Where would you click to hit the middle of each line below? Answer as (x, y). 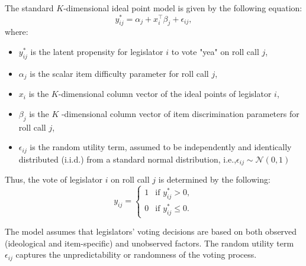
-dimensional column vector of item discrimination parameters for (180, 113)
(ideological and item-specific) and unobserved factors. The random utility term (149, 243)
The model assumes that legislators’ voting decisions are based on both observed (151, 231)
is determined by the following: (214, 179)
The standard (29, 8)
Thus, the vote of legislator (54, 179)
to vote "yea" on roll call (215, 52)
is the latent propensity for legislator (97, 52)
